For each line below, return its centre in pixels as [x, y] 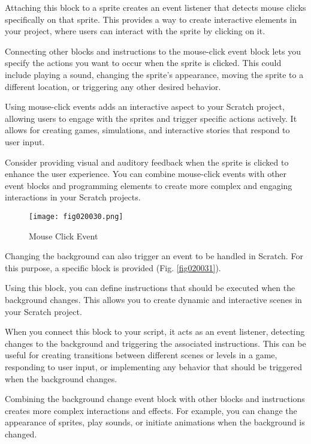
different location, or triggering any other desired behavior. [113, 86]
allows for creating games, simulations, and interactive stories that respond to [147, 130]
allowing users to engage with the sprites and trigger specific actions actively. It [151, 118]
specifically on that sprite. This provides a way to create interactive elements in [151, 19]
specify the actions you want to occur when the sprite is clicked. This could [143, 63]
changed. [21, 433]
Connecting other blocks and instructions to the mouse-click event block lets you [153, 51]
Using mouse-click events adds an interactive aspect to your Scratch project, [145, 106]
